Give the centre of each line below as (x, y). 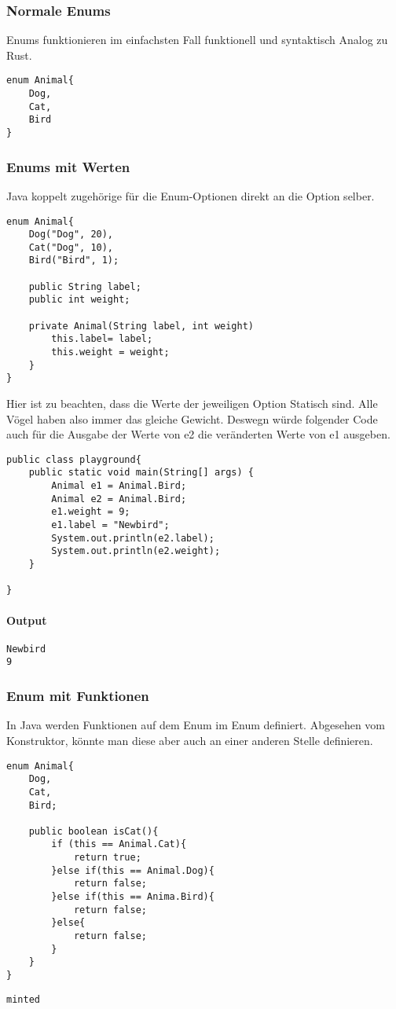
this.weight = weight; (110, 352)
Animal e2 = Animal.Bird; (119, 499)
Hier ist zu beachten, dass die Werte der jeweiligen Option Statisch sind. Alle (192, 404)
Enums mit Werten (68, 166)
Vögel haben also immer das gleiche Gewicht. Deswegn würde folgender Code (192, 418)
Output (27, 620)
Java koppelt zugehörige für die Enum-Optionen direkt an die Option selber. (191, 195)
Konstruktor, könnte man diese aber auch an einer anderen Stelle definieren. (190, 740)
